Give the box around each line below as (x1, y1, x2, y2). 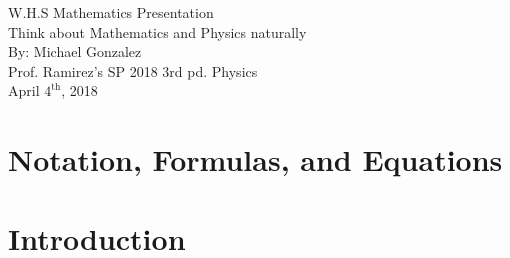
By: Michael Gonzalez (8, 41, 142, 62)
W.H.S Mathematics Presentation (8, 2, 214, 22)
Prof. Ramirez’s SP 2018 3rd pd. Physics (8, 60, 258, 81)
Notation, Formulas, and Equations (8, 139, 503, 180)
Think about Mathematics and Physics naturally (8, 21, 307, 42)
